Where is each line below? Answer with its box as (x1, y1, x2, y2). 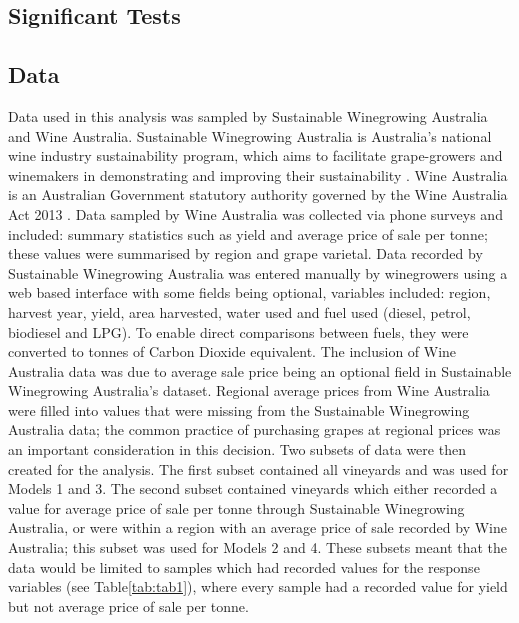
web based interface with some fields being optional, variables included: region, (8, 282, 491, 303)
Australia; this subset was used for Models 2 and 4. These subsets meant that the (8, 537, 508, 558)
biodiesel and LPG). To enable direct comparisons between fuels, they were (8, 321, 469, 342)
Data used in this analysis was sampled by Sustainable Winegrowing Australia (8, 105, 488, 126)
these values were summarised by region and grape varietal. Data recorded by (8, 243, 483, 264)
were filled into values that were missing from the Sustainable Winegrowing (8, 399, 470, 420)
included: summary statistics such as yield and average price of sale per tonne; (8, 223, 488, 244)
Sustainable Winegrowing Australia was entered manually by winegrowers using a (8, 262, 508, 283)
